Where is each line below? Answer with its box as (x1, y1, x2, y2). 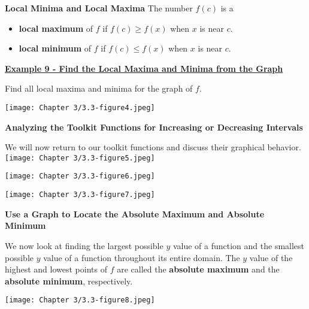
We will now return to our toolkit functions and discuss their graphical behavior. (5, 141, 301, 153)
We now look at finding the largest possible (5, 239, 163, 252)
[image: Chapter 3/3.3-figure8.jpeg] (5, 296, 155, 305)
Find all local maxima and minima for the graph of (5, 82, 193, 95)
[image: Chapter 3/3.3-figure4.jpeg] (5, 103, 155, 112)
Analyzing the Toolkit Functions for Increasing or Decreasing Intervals (5, 120, 303, 133)
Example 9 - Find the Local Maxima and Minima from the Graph (5, 62, 283, 74)
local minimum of (19, 42, 92, 54)
